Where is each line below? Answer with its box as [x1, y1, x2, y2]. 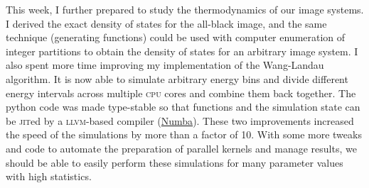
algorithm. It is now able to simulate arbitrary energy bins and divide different [6, 71, 348, 86]
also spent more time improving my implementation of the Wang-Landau [6, 57, 324, 72]
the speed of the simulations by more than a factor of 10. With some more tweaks [6, 127, 362, 142]
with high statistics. [6, 169, 92, 184]
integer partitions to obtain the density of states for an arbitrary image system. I [6, 43, 358, 58]
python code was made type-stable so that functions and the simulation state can [6, 99, 360, 114]
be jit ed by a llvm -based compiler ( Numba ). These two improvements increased [6, 113, 354, 128]
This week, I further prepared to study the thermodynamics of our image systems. [6, 2, 364, 16]
